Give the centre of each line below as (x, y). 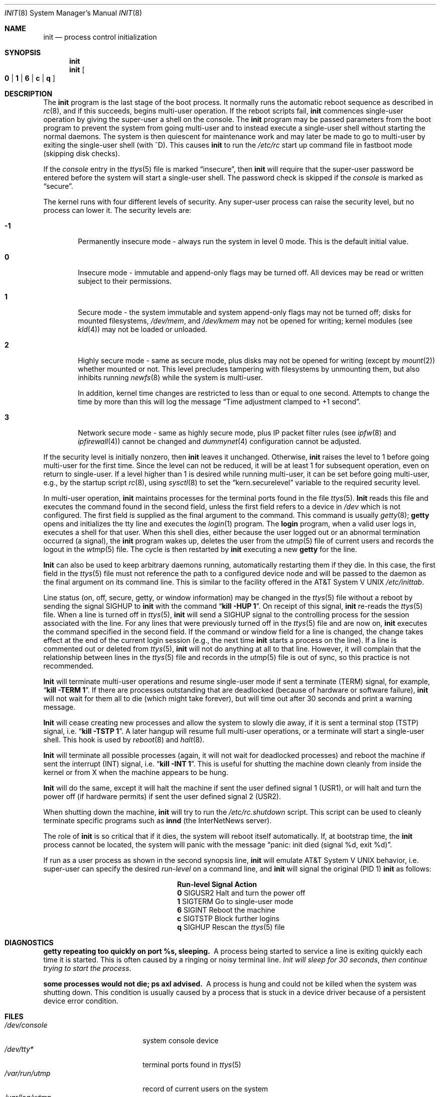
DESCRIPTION (29, 94)
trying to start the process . (87, 968)
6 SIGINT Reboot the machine (226, 910)
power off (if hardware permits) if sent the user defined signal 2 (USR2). (162, 796)
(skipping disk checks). (82, 153)
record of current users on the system (205, 1089)
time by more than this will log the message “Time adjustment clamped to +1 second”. (219, 402)
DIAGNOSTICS (29, 943)
